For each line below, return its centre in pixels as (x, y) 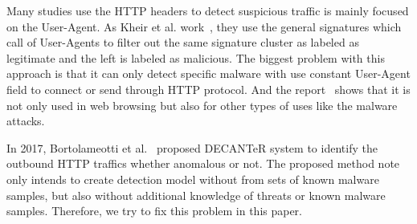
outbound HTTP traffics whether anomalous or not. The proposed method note (203, 163)
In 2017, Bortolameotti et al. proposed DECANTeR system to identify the (192, 147)
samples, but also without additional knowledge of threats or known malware (196, 195)
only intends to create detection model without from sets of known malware (193, 179)
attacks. (26, 121)
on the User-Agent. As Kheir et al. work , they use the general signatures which (204, 26)
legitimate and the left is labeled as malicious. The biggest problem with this (196, 57)
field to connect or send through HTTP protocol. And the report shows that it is (208, 89)
